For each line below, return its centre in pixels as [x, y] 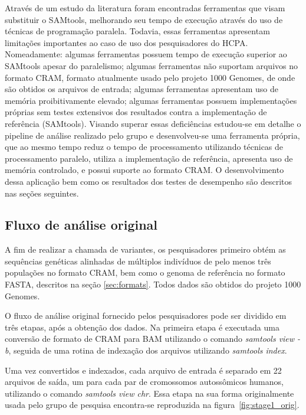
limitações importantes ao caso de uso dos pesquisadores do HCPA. [126, 42]
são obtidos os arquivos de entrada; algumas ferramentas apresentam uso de [142, 89]
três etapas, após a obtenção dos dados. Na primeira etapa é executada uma [142, 327]
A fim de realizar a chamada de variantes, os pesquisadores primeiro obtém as [145, 249]
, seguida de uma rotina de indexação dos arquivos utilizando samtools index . [148, 350]
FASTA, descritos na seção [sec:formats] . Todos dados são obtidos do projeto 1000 [153, 284]
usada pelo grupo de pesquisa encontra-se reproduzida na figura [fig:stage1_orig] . [152, 405]
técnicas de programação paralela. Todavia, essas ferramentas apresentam [137, 31]
